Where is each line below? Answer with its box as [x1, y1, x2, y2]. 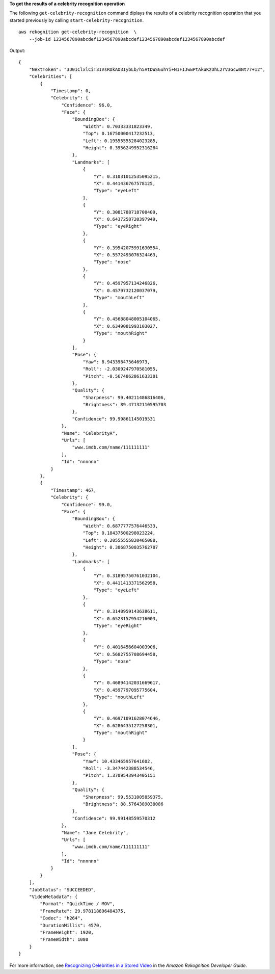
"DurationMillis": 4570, [40, 923, 102, 928]
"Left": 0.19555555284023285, [82, 138, 158, 144]
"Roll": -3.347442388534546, [82, 766, 155, 772]
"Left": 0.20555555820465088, [82, 537, 158, 543]
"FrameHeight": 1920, [40, 930, 94, 935]
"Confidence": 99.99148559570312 [72, 815, 155, 821]
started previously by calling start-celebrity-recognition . [9, 17, 144, 23]
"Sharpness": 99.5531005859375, [82, 794, 164, 800]
